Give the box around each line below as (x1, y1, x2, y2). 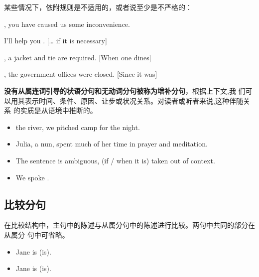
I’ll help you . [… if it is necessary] (4, 35, 107, 46)
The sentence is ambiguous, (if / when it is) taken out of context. (15, 155, 215, 165)
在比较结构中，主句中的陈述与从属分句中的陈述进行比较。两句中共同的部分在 (4, 220, 255, 230)
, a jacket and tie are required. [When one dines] (4, 52, 151, 62)
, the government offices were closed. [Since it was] (4, 69, 157, 79)
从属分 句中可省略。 (4, 229, 69, 240)
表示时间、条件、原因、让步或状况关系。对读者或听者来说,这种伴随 (24, 95, 243, 106)
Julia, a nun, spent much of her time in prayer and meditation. (15, 138, 208, 149)
